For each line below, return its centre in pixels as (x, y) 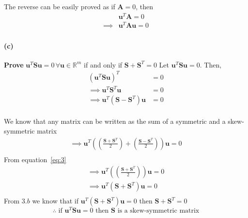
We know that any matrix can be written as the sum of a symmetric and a (115, 121)
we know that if (55, 201)
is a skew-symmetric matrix (158, 211)
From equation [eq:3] (35, 159)
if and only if (103, 64)
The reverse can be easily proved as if (60, 6)
